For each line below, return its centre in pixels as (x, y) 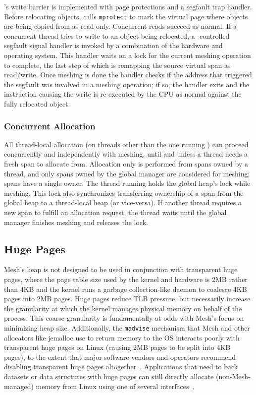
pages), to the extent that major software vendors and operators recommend (120, 357)
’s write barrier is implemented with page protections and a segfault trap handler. (128, 6)
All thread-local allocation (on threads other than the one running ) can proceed (126, 144)
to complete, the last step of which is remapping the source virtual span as (117, 65)
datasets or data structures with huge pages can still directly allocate (109, 376)
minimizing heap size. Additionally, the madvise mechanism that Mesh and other (127, 327)
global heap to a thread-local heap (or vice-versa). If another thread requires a (123, 202)
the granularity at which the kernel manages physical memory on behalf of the (123, 308)
